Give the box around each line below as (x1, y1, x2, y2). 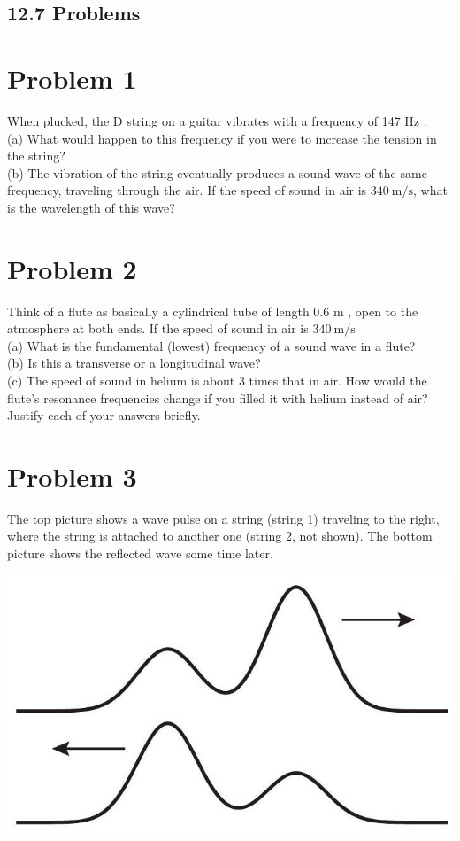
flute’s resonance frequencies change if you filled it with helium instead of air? (7, 388, 428, 407)
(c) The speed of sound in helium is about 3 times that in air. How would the (7, 370, 427, 389)
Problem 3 (7, 457, 137, 494)
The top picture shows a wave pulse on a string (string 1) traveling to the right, (7, 509, 440, 527)
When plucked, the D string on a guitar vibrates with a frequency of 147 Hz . (7, 111, 427, 129)
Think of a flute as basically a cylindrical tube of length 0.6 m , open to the (7, 301, 418, 320)
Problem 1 (7, 59, 137, 96)
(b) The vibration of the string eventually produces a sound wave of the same (7, 163, 427, 182)
